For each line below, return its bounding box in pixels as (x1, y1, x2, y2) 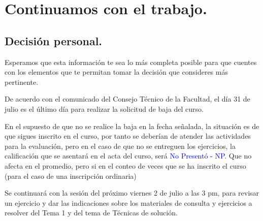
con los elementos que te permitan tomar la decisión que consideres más (5, 67, 228, 77)
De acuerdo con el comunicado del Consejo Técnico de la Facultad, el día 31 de (5, 93, 250, 104)
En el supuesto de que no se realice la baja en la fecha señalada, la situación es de (5, 120, 259, 131)
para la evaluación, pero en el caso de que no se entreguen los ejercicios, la (5, 140, 236, 151)
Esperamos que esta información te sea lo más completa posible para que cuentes (5, 56, 257, 67)
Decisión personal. (5, 33, 103, 48)
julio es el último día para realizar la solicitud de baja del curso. (5, 103, 204, 114)
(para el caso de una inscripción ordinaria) (5, 170, 137, 181)
